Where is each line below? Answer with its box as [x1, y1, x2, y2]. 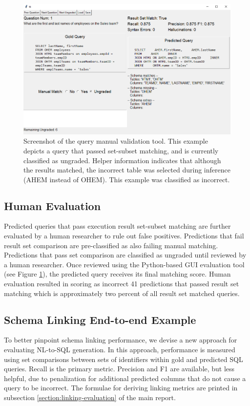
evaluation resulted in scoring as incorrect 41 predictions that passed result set [4, 278, 239, 289]
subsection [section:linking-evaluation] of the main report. [4, 392, 176, 402]
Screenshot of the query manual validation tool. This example [23, 136, 208, 146]
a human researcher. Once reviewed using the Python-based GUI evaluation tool [4, 259, 245, 269]
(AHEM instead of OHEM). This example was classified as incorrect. [23, 174, 230, 184]
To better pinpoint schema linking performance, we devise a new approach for [4, 335, 237, 345]
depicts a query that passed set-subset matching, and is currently [23, 145, 219, 155]
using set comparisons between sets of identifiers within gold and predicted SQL [4, 354, 243, 364]
